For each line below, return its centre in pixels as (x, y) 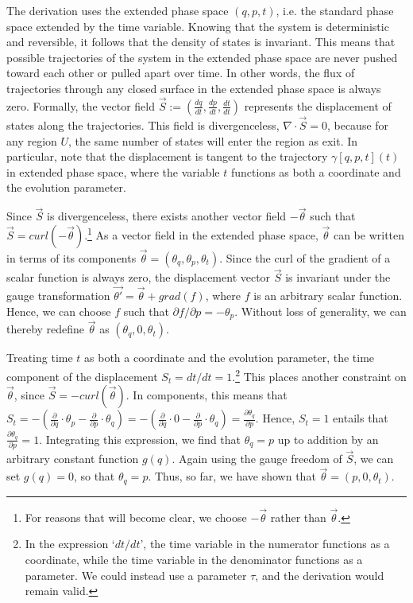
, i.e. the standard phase (335, 10)
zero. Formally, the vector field (81, 105)
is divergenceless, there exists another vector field (167, 216)
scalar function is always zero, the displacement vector (139, 277)
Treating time (40, 358)
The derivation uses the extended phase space (118, 10)
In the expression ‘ (70, 544)
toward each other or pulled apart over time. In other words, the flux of (181, 73)
